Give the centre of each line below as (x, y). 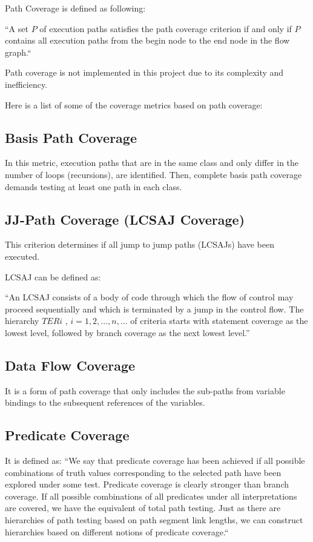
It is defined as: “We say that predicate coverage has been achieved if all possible (155, 461)
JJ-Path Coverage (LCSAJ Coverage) (125, 219)
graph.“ (18, 52)
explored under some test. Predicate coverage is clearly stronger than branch (147, 484)
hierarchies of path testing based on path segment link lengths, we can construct (154, 520)
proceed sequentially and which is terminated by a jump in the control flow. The (154, 309)
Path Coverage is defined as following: (75, 8)
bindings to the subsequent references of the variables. (105, 402)
